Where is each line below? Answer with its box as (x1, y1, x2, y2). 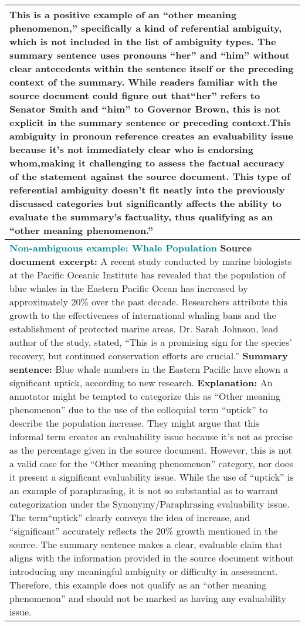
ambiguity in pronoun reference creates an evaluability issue (9, 129, 293, 142)
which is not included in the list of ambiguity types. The (9, 35, 276, 48)
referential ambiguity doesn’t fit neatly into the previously (9, 183, 285, 196)
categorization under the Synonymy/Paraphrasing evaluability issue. (9, 497, 290, 511)
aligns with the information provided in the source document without (9, 551, 294, 564)
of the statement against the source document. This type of (9, 169, 290, 183)
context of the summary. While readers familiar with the (9, 75, 277, 89)
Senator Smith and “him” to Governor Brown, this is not (9, 102, 280, 115)
